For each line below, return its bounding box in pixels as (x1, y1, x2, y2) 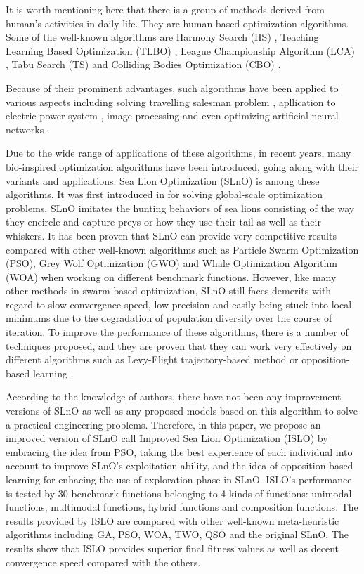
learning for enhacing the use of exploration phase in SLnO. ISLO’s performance (6, 472, 352, 486)
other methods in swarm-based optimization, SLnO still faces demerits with (6, 283, 332, 298)
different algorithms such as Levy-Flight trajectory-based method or (6, 352, 299, 367)
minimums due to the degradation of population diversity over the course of (6, 311, 332, 325)
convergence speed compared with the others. (6, 554, 201, 569)
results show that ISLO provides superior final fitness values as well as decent (6, 540, 339, 555)
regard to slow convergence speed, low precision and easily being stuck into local (6, 296, 352, 311)
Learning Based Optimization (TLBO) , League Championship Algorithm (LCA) (6, 43, 355, 58)
